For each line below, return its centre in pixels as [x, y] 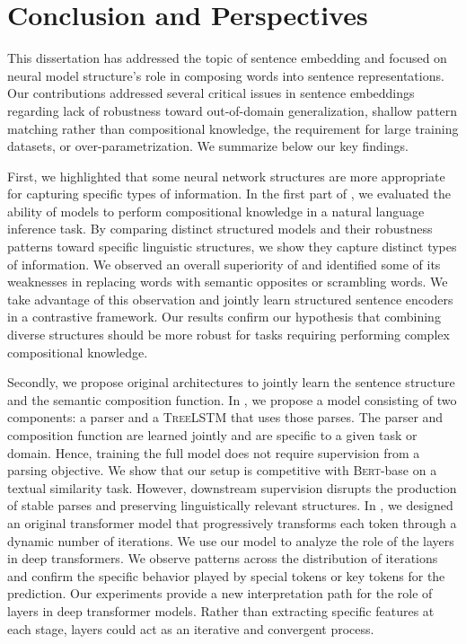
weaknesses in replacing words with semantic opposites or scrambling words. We [228, 282]
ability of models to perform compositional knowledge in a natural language [216, 211]
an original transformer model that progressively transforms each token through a [232, 522]
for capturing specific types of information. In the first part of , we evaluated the [229, 194]
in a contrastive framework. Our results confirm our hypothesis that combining [224, 317]
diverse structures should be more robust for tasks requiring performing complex [229, 335]
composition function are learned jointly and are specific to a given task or [212, 435]
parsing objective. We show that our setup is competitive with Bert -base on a [222, 470]
